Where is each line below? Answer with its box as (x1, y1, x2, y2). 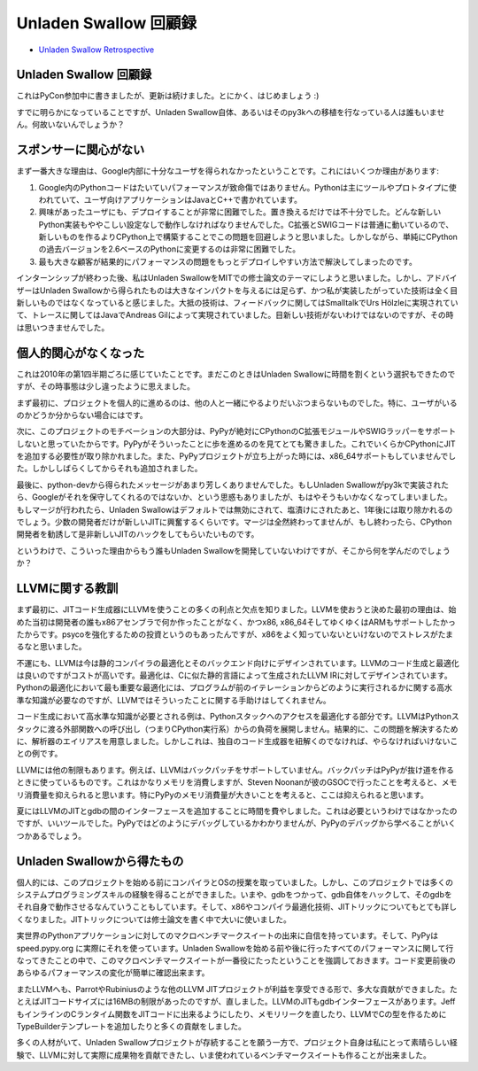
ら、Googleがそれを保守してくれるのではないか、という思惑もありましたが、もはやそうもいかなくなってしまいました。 (16, 492, 452, 502)
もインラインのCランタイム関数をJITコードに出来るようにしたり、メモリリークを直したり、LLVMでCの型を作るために (16, 1008, 447, 1019)
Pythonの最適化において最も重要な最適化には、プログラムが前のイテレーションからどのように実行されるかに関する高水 (16, 682, 453, 693)
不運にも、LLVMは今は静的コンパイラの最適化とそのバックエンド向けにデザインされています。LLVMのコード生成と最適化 (16, 657, 459, 668)
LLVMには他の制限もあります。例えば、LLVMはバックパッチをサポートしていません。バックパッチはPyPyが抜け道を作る (16, 764, 455, 775)
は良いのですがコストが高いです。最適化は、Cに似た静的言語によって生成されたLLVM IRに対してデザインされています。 (16, 670, 452, 681)
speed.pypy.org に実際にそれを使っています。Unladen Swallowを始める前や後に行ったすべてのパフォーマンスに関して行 (16, 943, 454, 953)
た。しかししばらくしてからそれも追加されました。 (16, 463, 203, 474)
